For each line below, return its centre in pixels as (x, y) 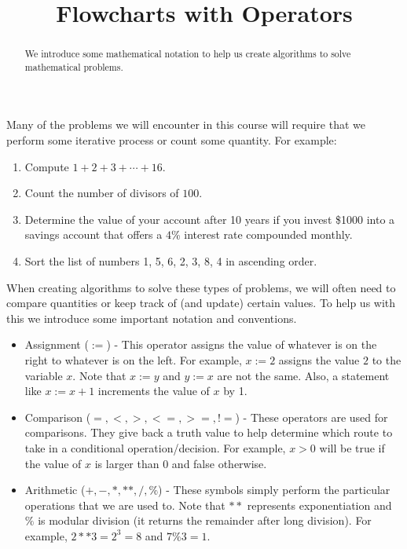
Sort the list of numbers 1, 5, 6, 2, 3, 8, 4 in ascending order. (171, 261)
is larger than (127, 463)
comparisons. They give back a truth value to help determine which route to (209, 432)
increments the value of (154, 391)
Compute (47, 166)
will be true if (352, 447)
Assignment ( (57, 344)
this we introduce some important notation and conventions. (152, 318)
